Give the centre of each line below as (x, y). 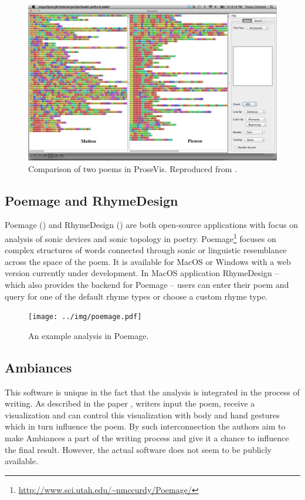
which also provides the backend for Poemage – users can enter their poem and (147, 285)
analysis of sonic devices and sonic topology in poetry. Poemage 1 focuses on (140, 237)
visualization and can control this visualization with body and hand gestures (142, 415)
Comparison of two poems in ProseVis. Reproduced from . (133, 168)
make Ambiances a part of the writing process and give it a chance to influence (147, 438)
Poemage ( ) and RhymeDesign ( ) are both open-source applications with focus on (151, 225)
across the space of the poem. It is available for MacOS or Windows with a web (148, 261)
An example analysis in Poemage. (89, 335)
